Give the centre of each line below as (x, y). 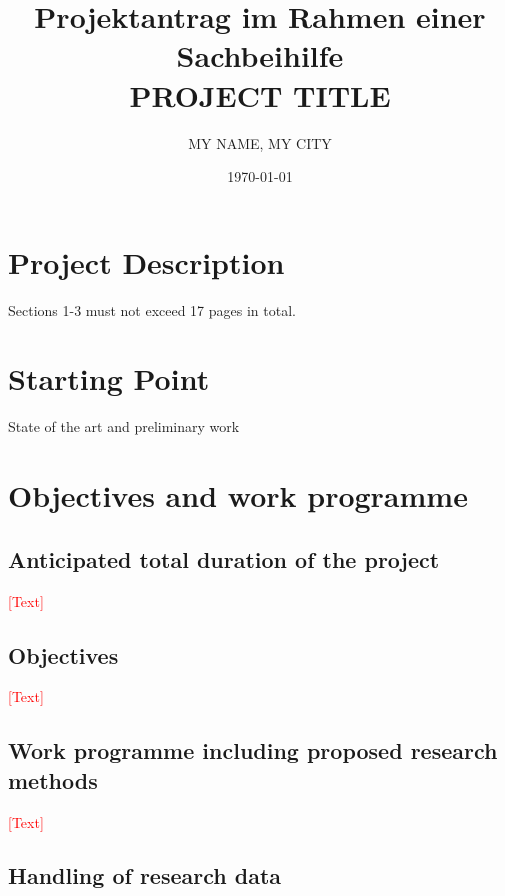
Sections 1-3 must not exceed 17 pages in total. (152, 309)
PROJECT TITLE (260, 94)
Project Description (146, 261)
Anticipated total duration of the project (224, 558)
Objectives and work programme (238, 495)
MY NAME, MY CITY (260, 142)
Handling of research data (145, 875)
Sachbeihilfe (260, 55)
